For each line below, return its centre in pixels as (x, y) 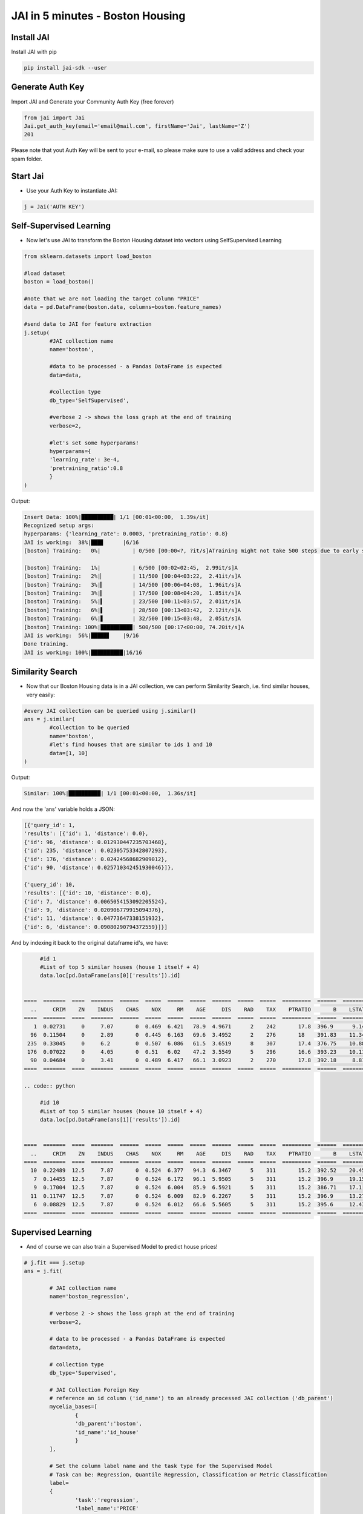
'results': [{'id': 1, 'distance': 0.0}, (86, 834)
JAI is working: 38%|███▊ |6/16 (81, 542)
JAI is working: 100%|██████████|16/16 (83, 652)
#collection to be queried (89, 728)
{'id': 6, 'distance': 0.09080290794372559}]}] (96, 927)
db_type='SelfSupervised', (89, 400)
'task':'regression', (107, 1500)
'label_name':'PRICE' (107, 1509)
